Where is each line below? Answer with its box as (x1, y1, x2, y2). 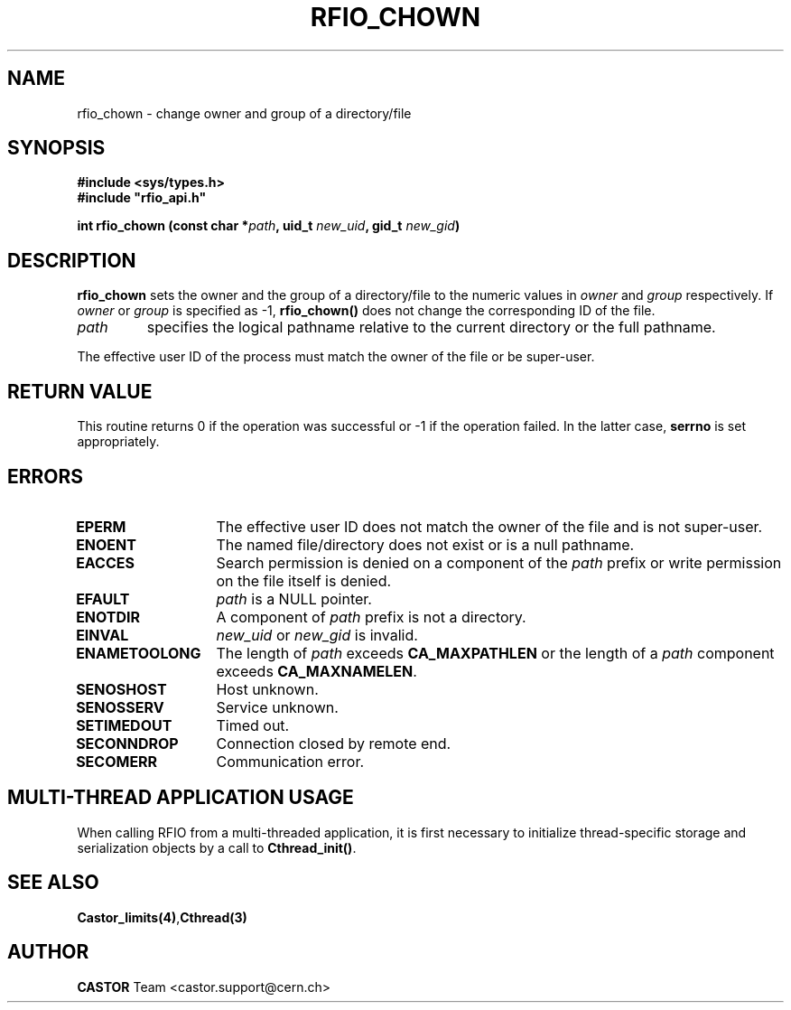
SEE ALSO (7, 871, 99, 894)
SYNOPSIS (7, 136, 106, 160)
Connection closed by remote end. (216, 734, 451, 753)
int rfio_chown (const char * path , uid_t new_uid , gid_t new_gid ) (77, 218, 461, 234)
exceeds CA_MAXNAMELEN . (216, 661, 417, 680)
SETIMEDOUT (76, 715, 172, 734)
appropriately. (77, 434, 160, 450)
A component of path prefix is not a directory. (216, 607, 526, 626)
